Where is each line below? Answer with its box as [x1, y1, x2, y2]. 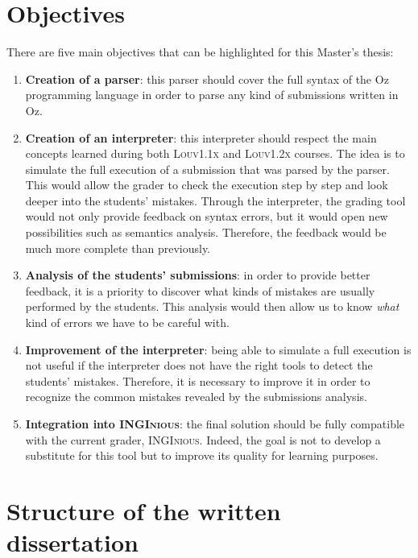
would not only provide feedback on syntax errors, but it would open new [25, 208, 388, 225]
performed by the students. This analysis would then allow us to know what [25, 298, 399, 315]
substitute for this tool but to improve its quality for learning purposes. [25, 447, 379, 464]
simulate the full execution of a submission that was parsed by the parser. [25, 160, 390, 177]
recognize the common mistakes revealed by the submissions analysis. [25, 388, 367, 405]
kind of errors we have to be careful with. [25, 314, 230, 331]
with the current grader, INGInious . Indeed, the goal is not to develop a [25, 431, 381, 448]
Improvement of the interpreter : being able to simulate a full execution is [25, 341, 412, 358]
